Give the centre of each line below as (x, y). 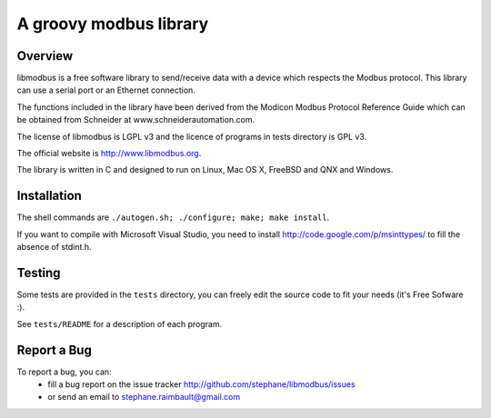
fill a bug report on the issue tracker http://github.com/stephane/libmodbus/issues (201, 384)
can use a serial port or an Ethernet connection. (106, 90)
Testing (39, 273)
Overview (45, 56)
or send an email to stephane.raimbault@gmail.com (144, 397)
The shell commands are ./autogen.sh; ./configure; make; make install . (173, 217)
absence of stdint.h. (54, 247)
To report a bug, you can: (65, 372)
